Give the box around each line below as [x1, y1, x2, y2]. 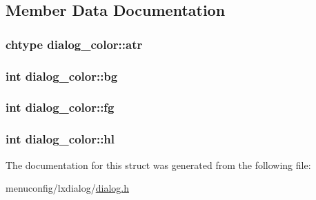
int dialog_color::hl [6, 130, 115, 148]
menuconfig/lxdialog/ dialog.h [6, 181, 129, 195]
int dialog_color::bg [6, 67, 118, 84]
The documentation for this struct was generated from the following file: [6, 157, 311, 172]
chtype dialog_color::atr [6, 35, 143, 52]
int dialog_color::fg [6, 99, 115, 116]
